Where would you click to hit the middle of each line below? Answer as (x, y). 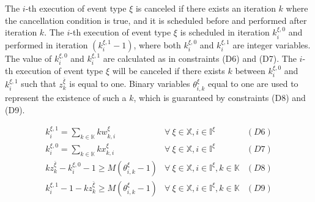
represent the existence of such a (66, 98)
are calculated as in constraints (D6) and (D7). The (200, 58)
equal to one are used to (253, 84)
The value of (28, 58)
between (250, 71)
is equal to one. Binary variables (130, 84)
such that (39, 84)
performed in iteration (46, 44)
